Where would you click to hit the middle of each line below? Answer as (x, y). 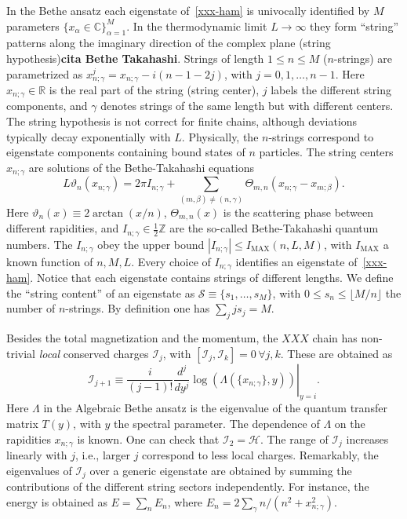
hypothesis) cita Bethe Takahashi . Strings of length (135, 58)
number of (31, 308)
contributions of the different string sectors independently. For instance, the (188, 486)
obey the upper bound (151, 244)
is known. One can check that (148, 439)
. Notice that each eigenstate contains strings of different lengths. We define (212, 277)
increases (367, 439)
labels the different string (331, 90)
